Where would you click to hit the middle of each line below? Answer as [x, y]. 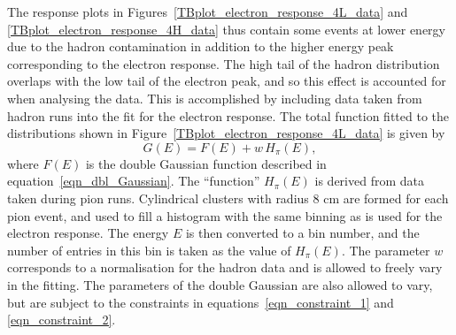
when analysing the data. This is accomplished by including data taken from [215, 98]
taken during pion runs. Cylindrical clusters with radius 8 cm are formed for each [228, 198]
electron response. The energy [88, 233]
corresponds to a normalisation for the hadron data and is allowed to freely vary [225, 267]
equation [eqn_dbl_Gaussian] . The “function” [134, 181]
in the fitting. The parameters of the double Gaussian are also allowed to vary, [220, 284]
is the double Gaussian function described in [206, 163]
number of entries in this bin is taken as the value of [149, 250]
